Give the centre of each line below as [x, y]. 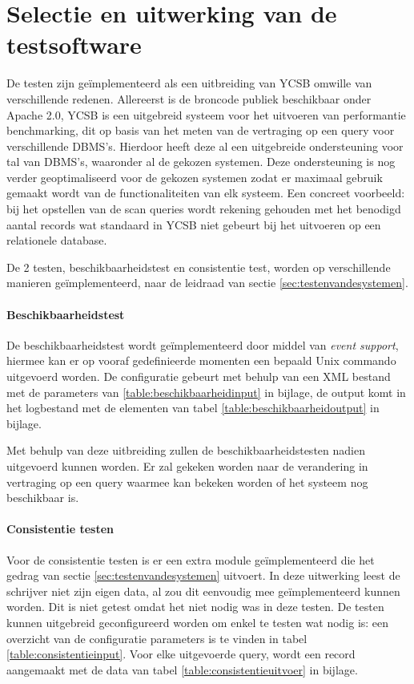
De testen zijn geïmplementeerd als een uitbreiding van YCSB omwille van [189, 83]
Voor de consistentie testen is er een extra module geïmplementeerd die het [191, 559]
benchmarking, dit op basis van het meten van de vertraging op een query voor [201, 130]
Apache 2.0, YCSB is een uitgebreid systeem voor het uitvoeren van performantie [206, 114]
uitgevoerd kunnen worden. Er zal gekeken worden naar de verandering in [187, 465]
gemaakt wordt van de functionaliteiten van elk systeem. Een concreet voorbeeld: [206, 193]
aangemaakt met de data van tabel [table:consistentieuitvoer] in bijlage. [182, 669]
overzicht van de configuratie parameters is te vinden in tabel [157, 638]
